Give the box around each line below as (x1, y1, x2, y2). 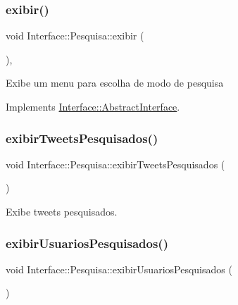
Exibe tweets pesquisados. (6, 204, 118, 218)
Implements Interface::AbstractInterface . (6, 99, 180, 113)
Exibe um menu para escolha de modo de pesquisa (6, 75, 224, 90)
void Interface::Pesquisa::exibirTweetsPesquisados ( (6, 156, 225, 171)
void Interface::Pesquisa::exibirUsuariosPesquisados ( (6, 261, 232, 276)
